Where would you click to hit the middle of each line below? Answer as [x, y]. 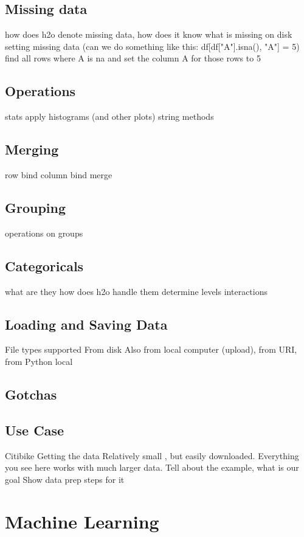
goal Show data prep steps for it [65, 479]
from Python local [39, 361]
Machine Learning [82, 521]
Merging [32, 149]
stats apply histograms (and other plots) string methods [109, 116]
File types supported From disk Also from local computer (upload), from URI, [151, 349]
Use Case [35, 430]
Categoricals [44, 265]
